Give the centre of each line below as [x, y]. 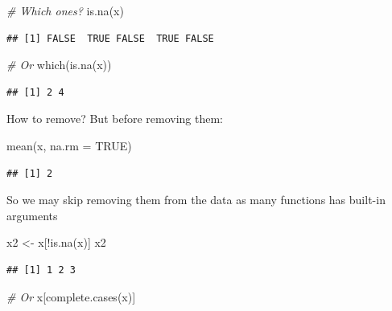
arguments [32, 215]
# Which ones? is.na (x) [65, 10]
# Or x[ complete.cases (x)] [71, 296]
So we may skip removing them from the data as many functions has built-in [196, 200]
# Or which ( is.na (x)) [59, 65]
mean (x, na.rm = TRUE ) [69, 145]
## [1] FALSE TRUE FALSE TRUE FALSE [110, 38]
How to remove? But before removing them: [115, 119]
